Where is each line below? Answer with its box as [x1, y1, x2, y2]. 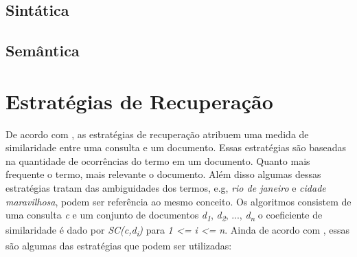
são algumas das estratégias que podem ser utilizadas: [5, 238, 232, 252]
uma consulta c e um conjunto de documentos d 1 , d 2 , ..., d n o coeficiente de [5, 208, 323, 224]
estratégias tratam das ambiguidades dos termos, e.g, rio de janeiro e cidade [5, 181, 326, 195]
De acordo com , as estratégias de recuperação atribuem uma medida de [5, 126, 309, 141]
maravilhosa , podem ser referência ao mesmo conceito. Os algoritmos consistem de [5, 194, 352, 208]
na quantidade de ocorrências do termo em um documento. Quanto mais [5, 153, 310, 168]
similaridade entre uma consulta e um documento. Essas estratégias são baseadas [5, 140, 347, 155]
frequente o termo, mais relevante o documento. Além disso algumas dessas [5, 167, 321, 181]
